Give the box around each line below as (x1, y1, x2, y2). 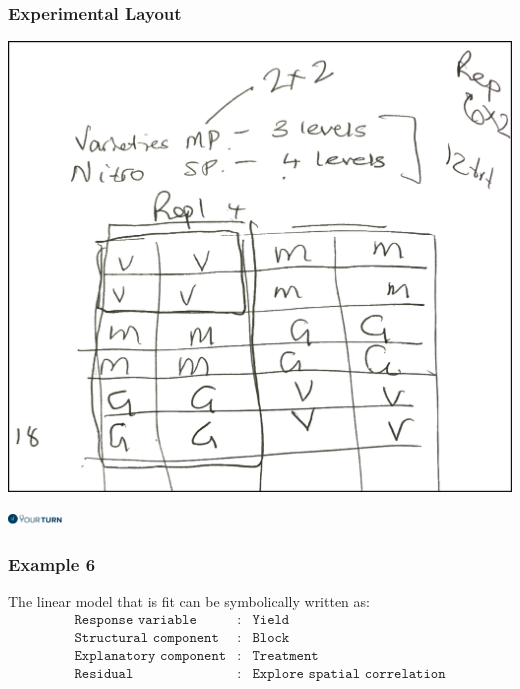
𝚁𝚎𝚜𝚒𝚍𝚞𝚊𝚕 (74, 666, 134, 681)
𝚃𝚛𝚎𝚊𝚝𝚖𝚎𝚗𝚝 (252, 648, 319, 663)
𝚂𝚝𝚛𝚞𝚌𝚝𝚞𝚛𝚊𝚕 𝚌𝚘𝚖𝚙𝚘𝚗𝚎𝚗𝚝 (74, 630, 219, 645)
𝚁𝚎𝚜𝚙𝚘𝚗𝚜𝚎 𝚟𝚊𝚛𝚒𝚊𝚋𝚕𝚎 (74, 612, 197, 627)
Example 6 (8, 551, 96, 576)
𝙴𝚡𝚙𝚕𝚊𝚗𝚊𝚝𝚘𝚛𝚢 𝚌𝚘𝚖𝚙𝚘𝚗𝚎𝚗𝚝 (74, 648, 227, 663)
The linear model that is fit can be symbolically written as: (8, 590, 370, 611)
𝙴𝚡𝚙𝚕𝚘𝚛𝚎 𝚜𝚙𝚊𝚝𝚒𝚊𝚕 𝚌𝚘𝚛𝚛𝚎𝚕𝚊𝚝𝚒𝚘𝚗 (252, 666, 446, 681)
